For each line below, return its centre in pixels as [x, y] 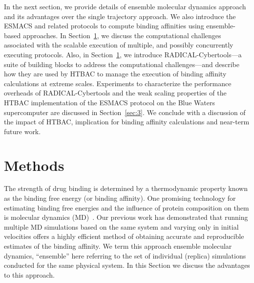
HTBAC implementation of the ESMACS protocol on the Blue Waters [110, 102]
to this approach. [29, 274]
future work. [22, 131]
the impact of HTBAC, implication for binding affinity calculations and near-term [127, 122]
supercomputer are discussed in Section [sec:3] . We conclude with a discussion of [125, 112]
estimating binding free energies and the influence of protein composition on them [127, 207]
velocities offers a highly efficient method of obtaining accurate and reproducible [124, 236]
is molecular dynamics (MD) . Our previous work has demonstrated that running [126, 217]
